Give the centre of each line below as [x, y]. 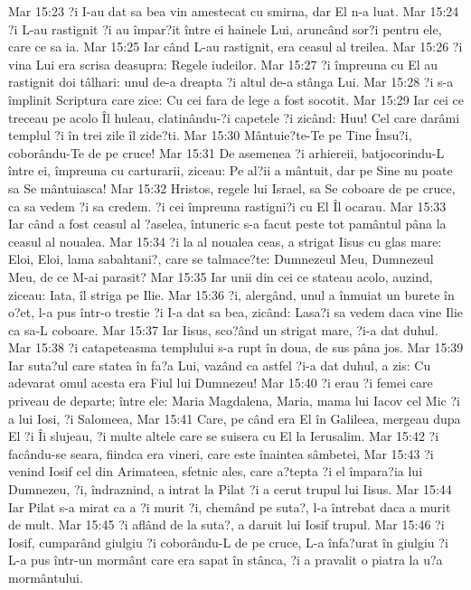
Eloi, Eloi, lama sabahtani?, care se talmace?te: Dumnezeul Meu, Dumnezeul [221, 259]
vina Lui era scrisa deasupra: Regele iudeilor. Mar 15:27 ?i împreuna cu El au [223, 64]
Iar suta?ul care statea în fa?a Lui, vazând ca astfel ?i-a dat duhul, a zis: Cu [220, 365]
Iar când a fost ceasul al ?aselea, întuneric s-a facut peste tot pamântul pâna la [227, 224]
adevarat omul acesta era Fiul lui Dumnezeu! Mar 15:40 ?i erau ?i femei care [221, 383]
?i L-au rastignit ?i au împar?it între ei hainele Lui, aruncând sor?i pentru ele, [225, 28]
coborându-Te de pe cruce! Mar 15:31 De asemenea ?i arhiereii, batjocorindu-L [226, 152]
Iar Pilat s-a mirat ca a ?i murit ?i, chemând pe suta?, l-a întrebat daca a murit [230, 506]
